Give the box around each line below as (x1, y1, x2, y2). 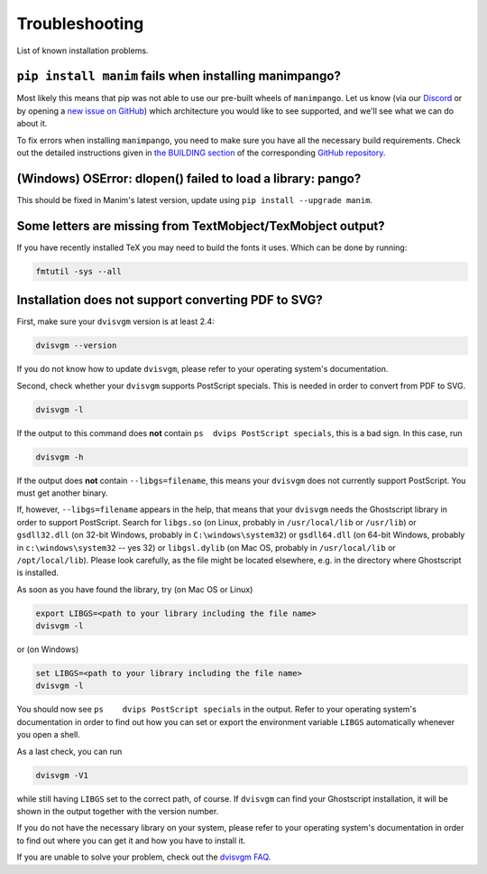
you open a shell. (16, 730, 80, 740)
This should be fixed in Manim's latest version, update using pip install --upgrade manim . (16, 194, 373, 205)
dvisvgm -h (35, 451, 84, 462)
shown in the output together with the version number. (16, 805, 219, 816)
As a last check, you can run (16, 746, 123, 757)
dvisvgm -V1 (35, 770, 89, 780)
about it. (16, 118, 48, 129)
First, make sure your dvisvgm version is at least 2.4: (16, 316, 216, 327)
